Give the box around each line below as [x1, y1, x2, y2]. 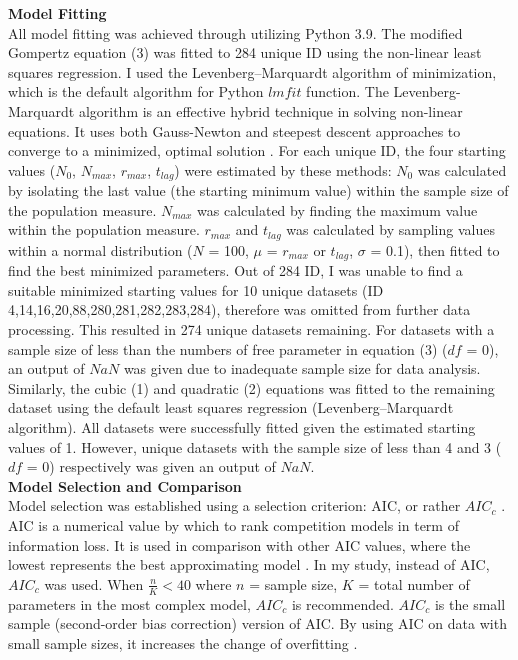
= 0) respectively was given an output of [26, 456, 276, 477]
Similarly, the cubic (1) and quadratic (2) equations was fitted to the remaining [8, 377, 495, 398]
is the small [434, 593, 506, 614]
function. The [306, 81, 389, 102]
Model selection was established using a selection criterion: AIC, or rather [8, 495, 461, 516]
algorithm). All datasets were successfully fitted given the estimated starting [8, 417, 476, 438]
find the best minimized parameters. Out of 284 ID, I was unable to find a [8, 260, 463, 281]
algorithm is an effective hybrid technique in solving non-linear [78, 100, 463, 121]
